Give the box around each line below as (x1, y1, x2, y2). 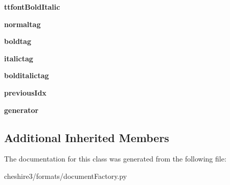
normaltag (4, 18, 41, 29)
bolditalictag (4, 70, 49, 81)
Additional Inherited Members (4, 129, 169, 145)
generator (4, 104, 39, 115)
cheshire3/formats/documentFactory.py (4, 170, 127, 181)
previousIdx (4, 87, 47, 98)
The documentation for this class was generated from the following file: (4, 153, 226, 164)
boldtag (4, 36, 31, 47)
